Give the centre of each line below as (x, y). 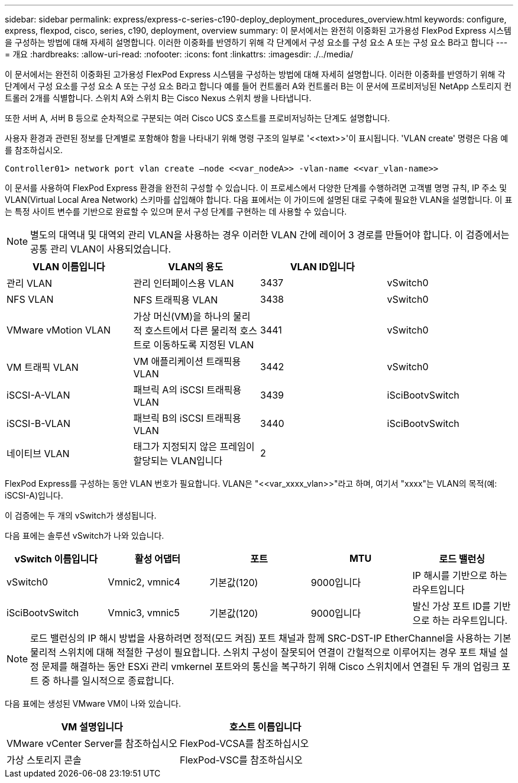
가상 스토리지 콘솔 (44, 760)
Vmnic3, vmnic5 (144, 613)
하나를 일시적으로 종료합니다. (114, 681)
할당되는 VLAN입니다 (178, 461)
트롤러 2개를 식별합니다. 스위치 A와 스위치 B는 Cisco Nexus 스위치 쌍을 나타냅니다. (158, 98)
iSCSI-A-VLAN (38, 395)
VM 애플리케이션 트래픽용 (187, 361)
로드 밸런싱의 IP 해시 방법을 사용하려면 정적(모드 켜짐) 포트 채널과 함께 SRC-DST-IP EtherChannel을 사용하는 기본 (271, 638)
